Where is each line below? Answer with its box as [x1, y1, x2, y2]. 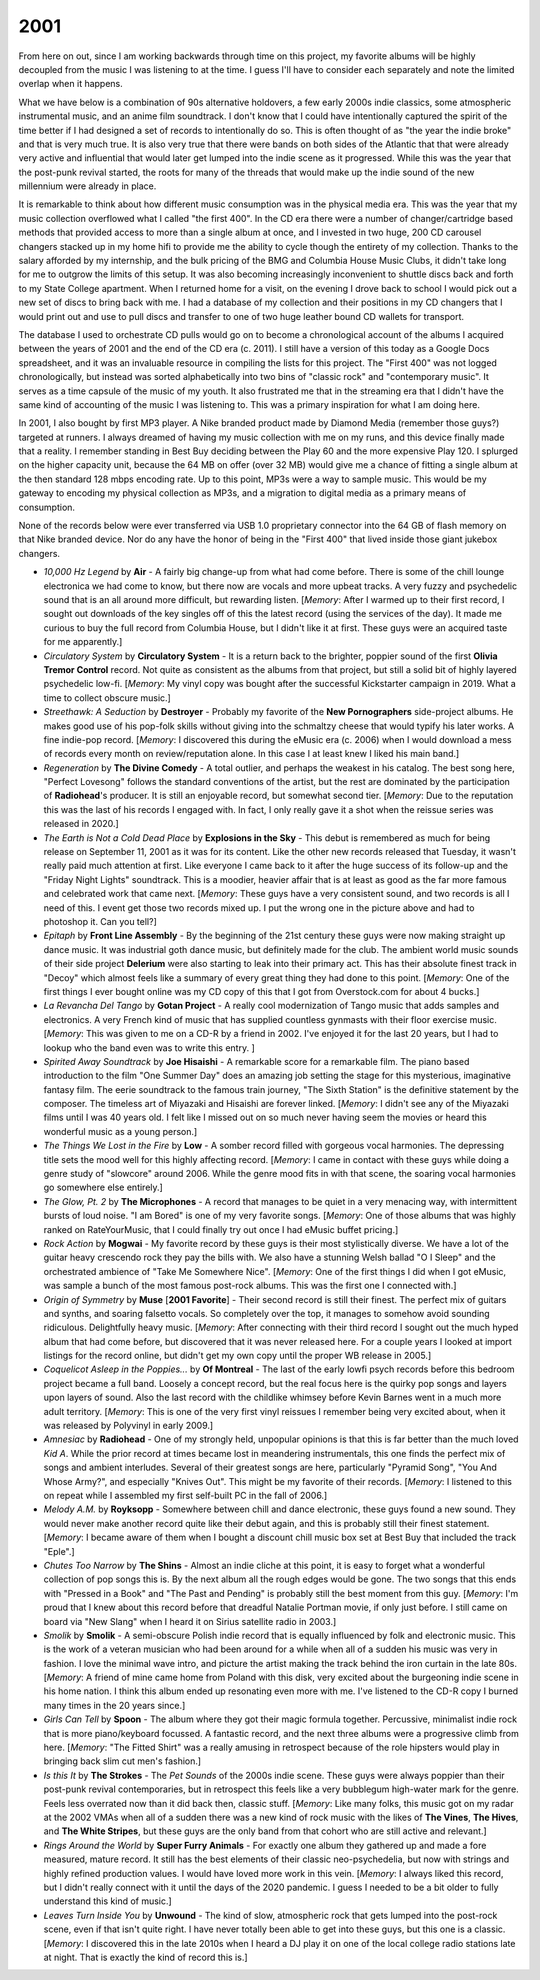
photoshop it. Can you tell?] [43, 915, 157, 927]
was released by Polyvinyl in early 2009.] [43, 1420, 214, 1432]
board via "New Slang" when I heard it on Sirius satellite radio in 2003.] [43, 1615, 337, 1627]
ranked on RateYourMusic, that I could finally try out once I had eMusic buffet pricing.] [43, 1223, 399, 1235]
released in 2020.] [43, 818, 119, 830]
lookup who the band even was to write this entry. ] [43, 1041, 255, 1054]
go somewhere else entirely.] [43, 1181, 164, 1194]
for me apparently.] [43, 636, 123, 648]
